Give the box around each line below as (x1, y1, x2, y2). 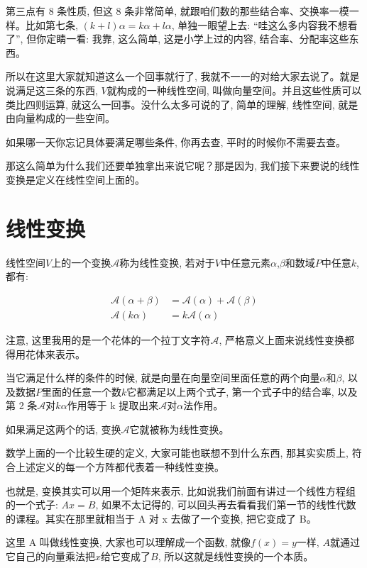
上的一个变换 (51, 255, 111, 269)
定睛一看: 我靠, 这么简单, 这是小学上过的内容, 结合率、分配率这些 (46, 31, 349, 46)
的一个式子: (6, 497, 58, 512)
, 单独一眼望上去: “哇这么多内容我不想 (171, 17, 348, 32)
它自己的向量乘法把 (6, 549, 95, 564)
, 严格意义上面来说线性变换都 (219, 332, 355, 347)
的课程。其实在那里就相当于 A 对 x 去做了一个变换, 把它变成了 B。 (6, 511, 317, 525)
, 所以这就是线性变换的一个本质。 (158, 549, 314, 564)
